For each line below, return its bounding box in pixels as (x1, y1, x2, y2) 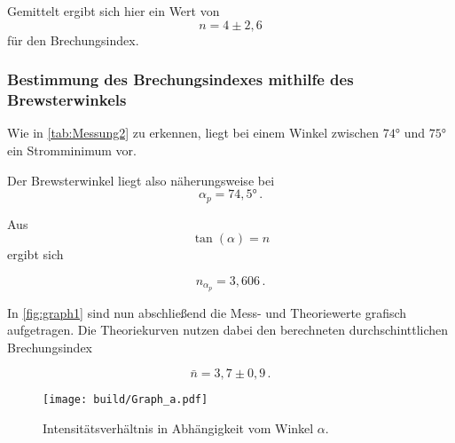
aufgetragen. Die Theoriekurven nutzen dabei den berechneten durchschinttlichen (7, 320, 449, 339)
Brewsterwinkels (7, 89, 127, 111)
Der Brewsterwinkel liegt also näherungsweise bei (7, 170, 275, 189)
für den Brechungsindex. (7, 30, 139, 49)
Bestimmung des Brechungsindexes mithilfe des (7, 68, 354, 91)
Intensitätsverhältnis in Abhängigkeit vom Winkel (43, 419, 314, 438)
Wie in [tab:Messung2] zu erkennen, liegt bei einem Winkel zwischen (7, 123, 380, 142)
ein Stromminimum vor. (7, 140, 137, 159)
